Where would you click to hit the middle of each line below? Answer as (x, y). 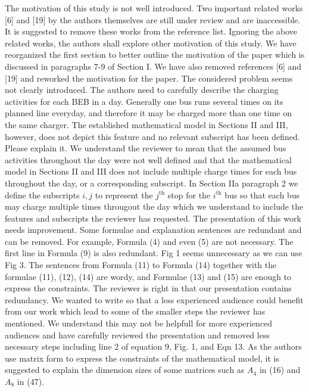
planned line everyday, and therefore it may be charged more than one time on (149, 113)
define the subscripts (42, 195)
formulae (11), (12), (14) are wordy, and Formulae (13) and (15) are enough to (148, 276)
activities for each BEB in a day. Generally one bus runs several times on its (144, 101)
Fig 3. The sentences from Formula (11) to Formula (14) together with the (141, 265)
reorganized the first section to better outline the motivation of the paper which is (155, 55)
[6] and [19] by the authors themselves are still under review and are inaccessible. (153, 19)
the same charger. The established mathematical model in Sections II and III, (146, 124)
